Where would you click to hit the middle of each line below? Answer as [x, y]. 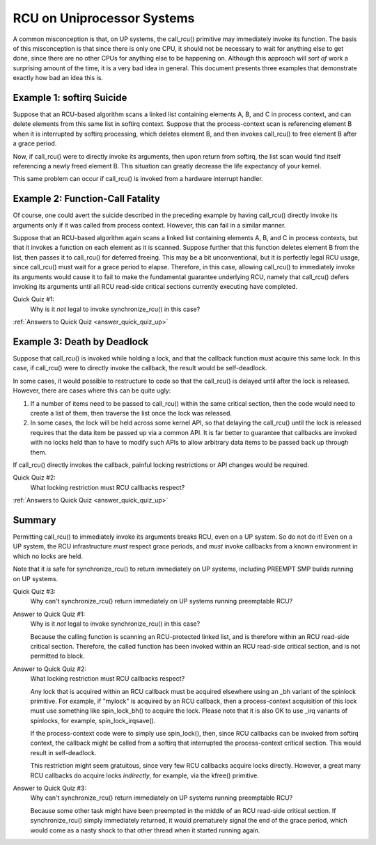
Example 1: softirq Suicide [70, 97]
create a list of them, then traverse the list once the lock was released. [131, 413]
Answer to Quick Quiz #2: [50, 669]
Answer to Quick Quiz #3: [50, 788]
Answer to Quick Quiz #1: [49, 614]
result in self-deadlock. [63, 752]
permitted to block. [57, 656]
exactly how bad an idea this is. [58, 78]
